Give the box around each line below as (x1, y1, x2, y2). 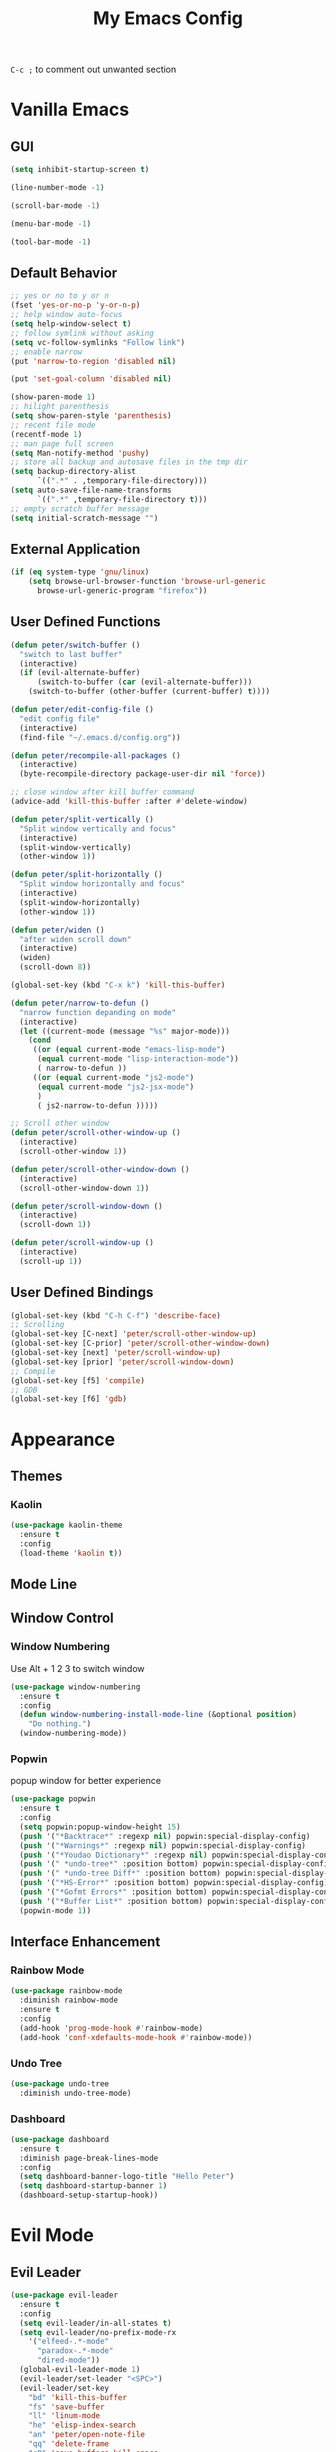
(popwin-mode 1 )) (19, 1905, 92, 1916)
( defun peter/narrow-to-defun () (10, 998, 150, 1008)
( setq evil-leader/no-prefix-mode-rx (19, 2327, 177, 2337)
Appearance (10, 1428, 116, 1451)
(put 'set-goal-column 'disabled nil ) (10, 374, 172, 384)
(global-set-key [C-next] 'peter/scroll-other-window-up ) (10, 1329, 257, 1339)
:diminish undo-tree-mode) (19, 2088, 132, 2098)
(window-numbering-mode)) (19, 1728, 128, 1739)
